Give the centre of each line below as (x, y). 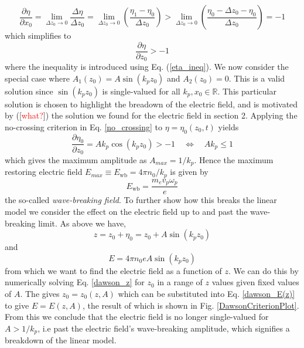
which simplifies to (38, 35)
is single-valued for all (141, 91)
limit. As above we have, (82, 223)
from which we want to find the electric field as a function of (113, 270)
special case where (37, 78)
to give (17, 305)
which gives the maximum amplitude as (76, 159)
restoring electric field (44, 172)
